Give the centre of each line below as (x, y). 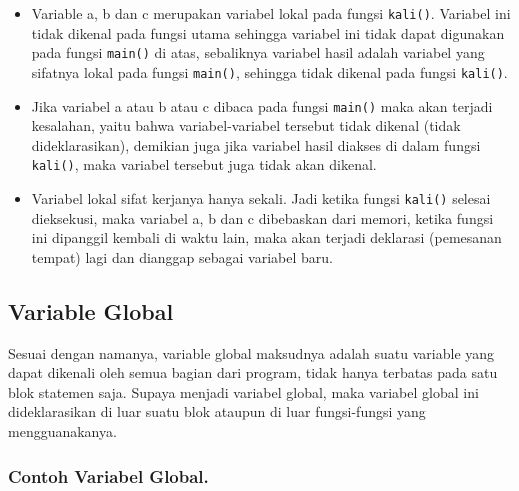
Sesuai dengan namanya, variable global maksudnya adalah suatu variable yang (251, 352)
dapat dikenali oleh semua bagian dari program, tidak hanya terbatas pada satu (253, 372)
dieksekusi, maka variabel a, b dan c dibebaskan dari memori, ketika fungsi (262, 217)
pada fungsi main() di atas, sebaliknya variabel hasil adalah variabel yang (258, 52)
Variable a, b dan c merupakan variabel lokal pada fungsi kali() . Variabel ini (271, 13)
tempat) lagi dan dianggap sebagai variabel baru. (182, 256)
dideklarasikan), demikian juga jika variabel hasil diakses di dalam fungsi (256, 144)
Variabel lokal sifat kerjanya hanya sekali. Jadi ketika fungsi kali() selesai (261, 198)
